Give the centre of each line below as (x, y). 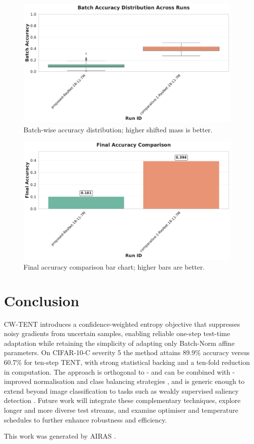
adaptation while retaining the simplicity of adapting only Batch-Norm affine (119, 343)
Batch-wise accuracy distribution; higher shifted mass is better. (118, 129)
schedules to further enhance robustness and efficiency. (85, 419)
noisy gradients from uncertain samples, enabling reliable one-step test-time (117, 333)
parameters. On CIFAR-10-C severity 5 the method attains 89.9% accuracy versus (127, 352)
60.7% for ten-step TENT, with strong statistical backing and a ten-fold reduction (127, 362)
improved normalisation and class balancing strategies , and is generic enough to (124, 381)
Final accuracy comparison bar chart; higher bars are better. (114, 266)
